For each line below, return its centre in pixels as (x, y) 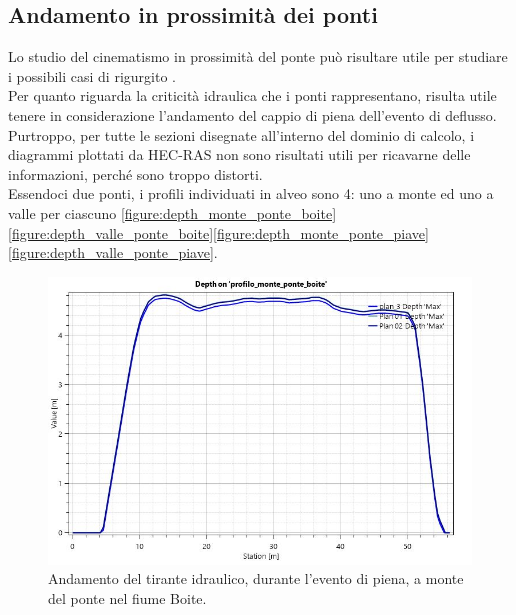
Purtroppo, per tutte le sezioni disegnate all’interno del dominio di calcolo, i (241, 134)
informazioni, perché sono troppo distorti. (135, 173)
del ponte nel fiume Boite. (127, 597)
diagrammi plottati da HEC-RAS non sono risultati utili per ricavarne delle (239, 154)
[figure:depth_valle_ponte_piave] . (113, 252)
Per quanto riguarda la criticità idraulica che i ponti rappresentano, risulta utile (252, 95)
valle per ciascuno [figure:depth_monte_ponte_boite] (172, 212)
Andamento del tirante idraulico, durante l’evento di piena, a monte (256, 578)
